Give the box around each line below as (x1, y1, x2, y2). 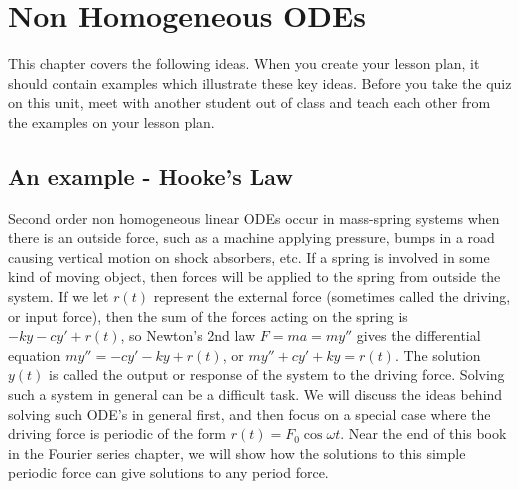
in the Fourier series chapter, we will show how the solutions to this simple (8, 442, 466, 463)
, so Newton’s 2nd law (120, 325, 256, 346)
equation (8, 344, 61, 365)
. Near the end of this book (340, 423, 507, 444)
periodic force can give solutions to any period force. (8, 462, 329, 483)
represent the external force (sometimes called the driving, (153, 286, 511, 307)
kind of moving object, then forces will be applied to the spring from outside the (8, 266, 501, 287)
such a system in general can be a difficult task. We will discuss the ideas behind (8, 384, 503, 405)
